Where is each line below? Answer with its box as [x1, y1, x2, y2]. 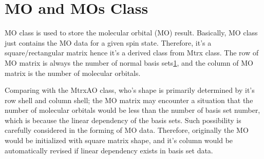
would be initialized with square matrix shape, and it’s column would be [5, 135, 233, 146]
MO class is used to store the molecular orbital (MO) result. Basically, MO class [5, 27, 258, 38]
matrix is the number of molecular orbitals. [5, 67, 141, 78]
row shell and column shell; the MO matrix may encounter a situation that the [5, 94, 253, 105]
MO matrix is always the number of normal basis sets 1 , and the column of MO [5, 57, 253, 68]
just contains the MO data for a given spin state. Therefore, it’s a [5, 37, 212, 48]
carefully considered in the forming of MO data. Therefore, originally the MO [5, 125, 249, 135]
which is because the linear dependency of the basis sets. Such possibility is [5, 114, 241, 125]
